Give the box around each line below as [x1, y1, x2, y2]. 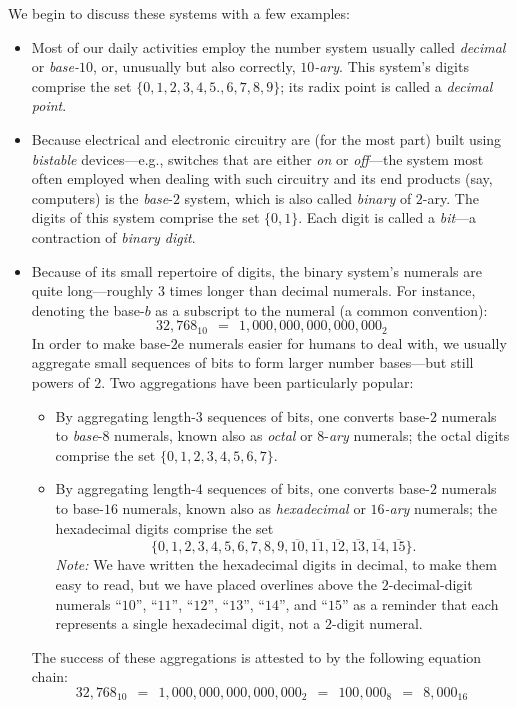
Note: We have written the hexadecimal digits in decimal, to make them [55, 554, 497, 575]
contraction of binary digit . [31, 226, 196, 247]
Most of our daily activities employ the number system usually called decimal [31, 36, 506, 57]
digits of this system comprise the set [31, 207, 260, 228]
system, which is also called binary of [184, 187, 412, 208]
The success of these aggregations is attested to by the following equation [31, 646, 482, 667]
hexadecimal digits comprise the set [55, 517, 274, 538]
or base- [31, 56, 80, 77]
